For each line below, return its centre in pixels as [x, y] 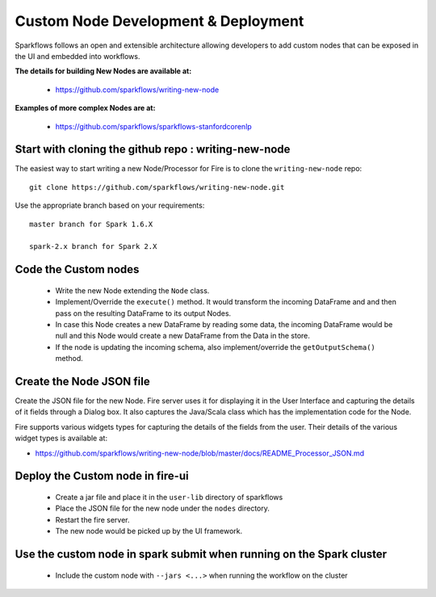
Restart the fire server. [92, 519]
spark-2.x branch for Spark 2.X [93, 247]
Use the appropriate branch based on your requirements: [110, 205]
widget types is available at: [61, 438]
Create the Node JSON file [82, 381]
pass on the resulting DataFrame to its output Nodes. [143, 313]
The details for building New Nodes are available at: [103, 71]
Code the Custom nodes [77, 269]
